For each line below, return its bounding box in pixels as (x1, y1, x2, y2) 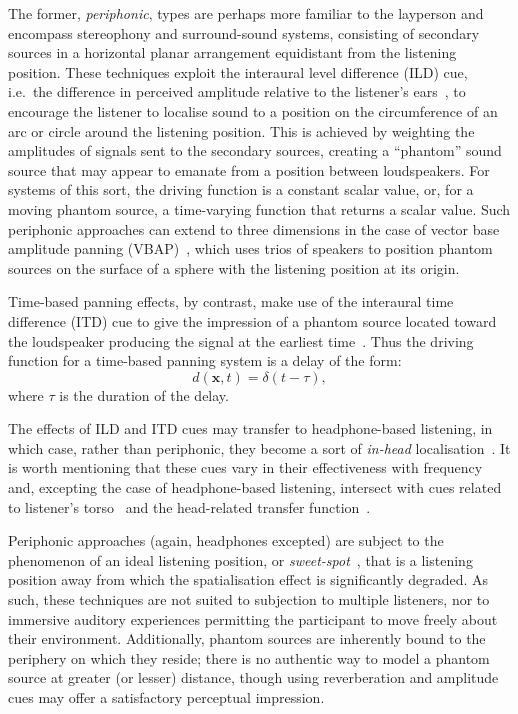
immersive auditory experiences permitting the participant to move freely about (8, 608, 498, 629)
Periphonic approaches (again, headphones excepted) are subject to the (8, 530, 444, 551)
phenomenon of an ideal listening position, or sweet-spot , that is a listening (8, 549, 473, 570)
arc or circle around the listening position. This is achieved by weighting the (8, 120, 475, 141)
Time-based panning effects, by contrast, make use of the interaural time (8, 291, 454, 312)
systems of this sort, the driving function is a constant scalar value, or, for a (8, 179, 474, 200)
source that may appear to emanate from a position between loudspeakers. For (8, 159, 490, 180)
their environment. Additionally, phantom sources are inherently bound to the (8, 628, 486, 649)
